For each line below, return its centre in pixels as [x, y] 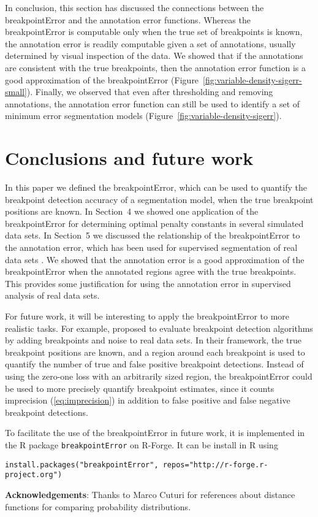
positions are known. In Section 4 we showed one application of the [132, 211]
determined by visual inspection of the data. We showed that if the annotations [154, 56]
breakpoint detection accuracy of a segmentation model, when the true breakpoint [159, 199]
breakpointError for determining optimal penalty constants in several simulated [154, 223]
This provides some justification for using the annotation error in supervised [148, 283]
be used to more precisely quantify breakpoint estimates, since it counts [140, 388]
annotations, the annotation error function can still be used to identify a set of [153, 103]
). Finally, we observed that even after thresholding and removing [150, 92]
